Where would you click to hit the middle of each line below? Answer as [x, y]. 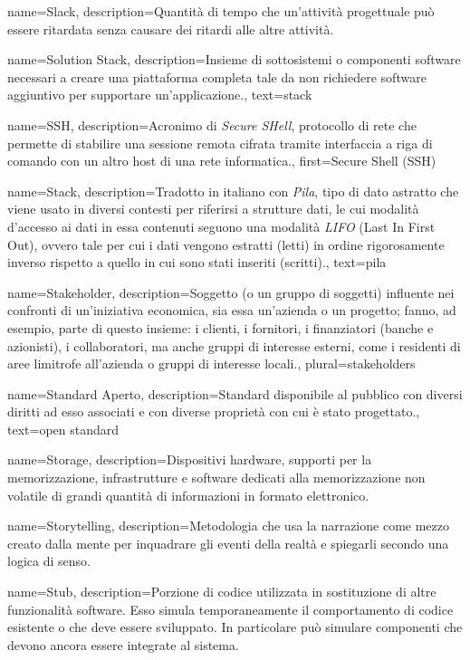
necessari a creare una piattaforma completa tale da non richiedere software [217, 77]
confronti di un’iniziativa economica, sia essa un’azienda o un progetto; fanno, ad [232, 310]
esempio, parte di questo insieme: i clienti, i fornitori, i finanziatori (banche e [221, 327]
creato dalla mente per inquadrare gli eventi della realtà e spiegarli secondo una [228, 543]
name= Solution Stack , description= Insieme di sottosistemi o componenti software [234, 59]
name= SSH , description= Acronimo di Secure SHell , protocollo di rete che [212, 124]
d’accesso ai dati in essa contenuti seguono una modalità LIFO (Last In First [221, 226]
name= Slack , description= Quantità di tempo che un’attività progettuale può [221, 11]
